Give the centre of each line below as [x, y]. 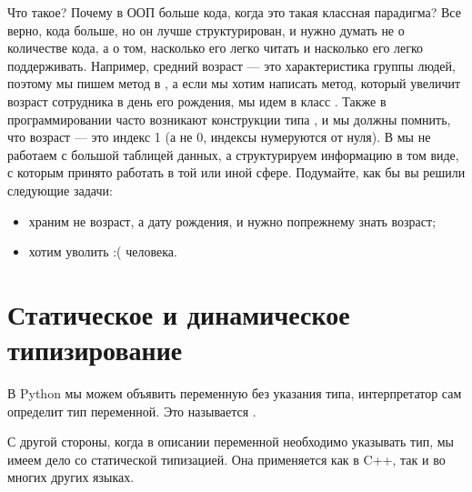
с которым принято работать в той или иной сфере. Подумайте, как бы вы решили [236, 172]
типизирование [95, 350]
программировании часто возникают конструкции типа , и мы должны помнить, [229, 119]
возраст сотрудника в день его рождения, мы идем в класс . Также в [197, 100]
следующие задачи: [60, 190]
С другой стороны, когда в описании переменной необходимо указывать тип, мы [231, 442]
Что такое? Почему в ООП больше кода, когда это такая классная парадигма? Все [234, 12]
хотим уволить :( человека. [103, 251]
